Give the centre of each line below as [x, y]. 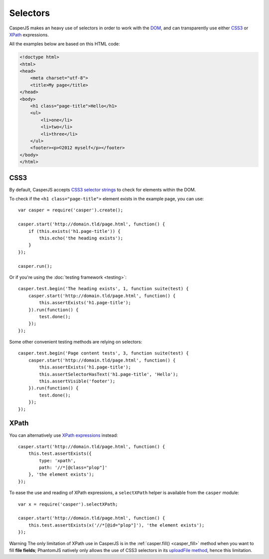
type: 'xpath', [58, 461]
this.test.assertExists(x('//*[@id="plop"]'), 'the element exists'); [116, 525]
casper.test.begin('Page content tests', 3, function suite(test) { [103, 353]
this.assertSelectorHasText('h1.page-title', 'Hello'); [109, 374]
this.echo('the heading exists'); [81, 238]
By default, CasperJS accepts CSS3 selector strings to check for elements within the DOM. [103, 189]
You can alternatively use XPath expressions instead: [64, 435]
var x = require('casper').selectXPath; [68, 504]
